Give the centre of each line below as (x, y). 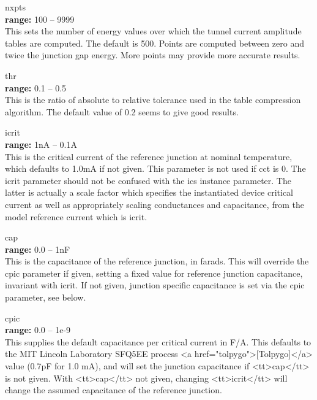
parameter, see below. (46, 297)
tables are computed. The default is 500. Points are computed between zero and (155, 43)
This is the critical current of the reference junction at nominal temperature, (149, 156)
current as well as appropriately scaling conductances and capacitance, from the (155, 204)
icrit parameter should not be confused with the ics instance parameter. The (148, 180)
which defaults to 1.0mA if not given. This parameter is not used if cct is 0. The (155, 168)
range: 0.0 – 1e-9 (38, 330)
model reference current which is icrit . (76, 216)
